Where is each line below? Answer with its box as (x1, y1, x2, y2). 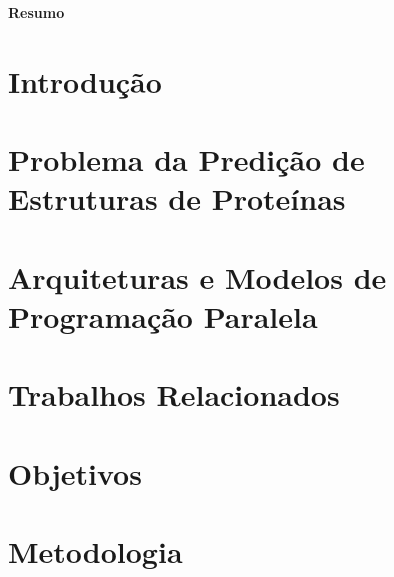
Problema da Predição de (8, 139, 365, 180)
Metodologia (8, 531, 183, 572)
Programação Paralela (8, 295, 318, 336)
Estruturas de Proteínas (8, 178, 346, 219)
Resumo (8, 2, 65, 22)
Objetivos (8, 452, 142, 493)
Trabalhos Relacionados (8, 374, 340, 415)
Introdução (8, 60, 162, 101)
